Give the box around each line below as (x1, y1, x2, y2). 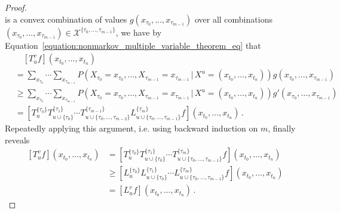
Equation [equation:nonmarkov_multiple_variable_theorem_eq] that (5, 39, 261, 51)
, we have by (115, 26, 162, 38)
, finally (268, 122, 296, 134)
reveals (5, 133, 30, 146)
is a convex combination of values (5, 12, 127, 25)
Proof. (5, 1, 27, 13)
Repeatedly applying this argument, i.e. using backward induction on (5, 122, 258, 134)
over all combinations (194, 12, 272, 25)
